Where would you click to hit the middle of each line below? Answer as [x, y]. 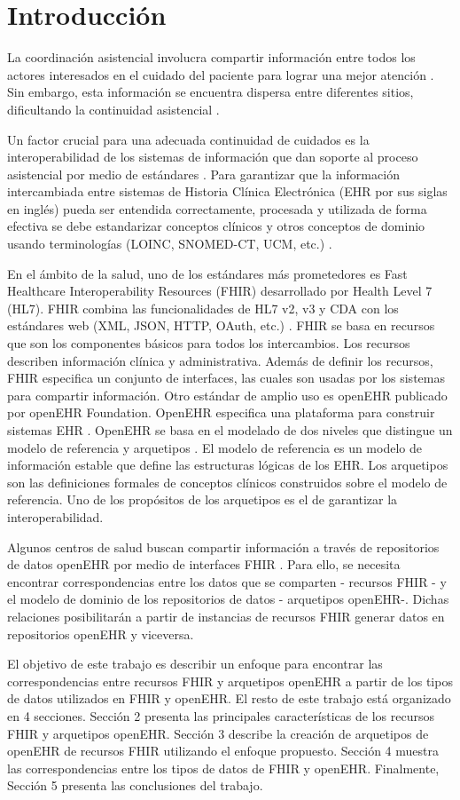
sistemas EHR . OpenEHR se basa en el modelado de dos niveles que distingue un [230, 430]
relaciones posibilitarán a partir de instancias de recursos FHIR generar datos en [226, 616]
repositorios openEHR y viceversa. [101, 634]
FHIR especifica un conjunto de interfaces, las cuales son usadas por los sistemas [226, 378]
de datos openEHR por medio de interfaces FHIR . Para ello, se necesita [204, 564]
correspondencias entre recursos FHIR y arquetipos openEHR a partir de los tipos [230, 681]
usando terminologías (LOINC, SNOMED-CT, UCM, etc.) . [170, 244]
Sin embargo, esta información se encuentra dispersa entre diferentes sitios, [211, 92]
